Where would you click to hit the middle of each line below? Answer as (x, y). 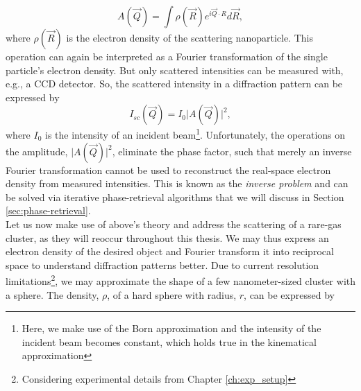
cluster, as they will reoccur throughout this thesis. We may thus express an (167, 237)
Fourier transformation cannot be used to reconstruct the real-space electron (168, 170)
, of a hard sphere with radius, (172, 294)
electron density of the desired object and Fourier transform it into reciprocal (170, 251)
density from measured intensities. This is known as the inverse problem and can (177, 183)
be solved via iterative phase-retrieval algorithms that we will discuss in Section (175, 197)
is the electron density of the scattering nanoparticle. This (190, 37)
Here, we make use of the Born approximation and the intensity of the (171, 328)
